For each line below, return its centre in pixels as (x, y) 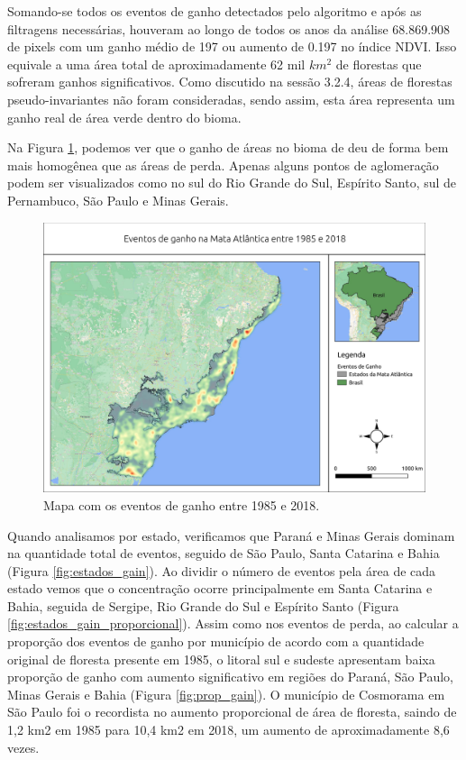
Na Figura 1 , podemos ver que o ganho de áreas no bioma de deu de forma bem (228, 147)
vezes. (23, 747)
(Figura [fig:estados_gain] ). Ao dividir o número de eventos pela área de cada (222, 570)
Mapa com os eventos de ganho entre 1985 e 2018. (182, 504)
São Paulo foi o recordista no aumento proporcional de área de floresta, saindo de (232, 712)
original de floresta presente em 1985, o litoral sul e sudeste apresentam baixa (221, 659)
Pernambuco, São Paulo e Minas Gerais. (118, 200)
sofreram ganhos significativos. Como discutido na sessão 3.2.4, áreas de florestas (230, 82)
